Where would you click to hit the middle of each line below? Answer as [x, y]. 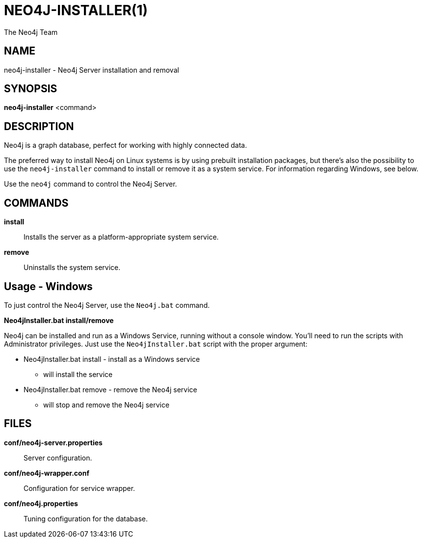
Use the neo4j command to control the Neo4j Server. [91, 184]
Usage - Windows [48, 286]
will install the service [78, 374]
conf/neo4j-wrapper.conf [47, 473]
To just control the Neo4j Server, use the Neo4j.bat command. [107, 305]
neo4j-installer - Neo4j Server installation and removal [92, 70]
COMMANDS [36, 203]
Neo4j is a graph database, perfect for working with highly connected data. [126, 145]
